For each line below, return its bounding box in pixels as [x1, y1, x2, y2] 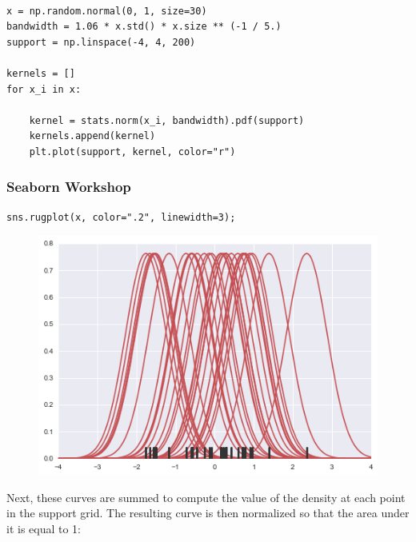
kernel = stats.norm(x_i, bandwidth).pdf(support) [29, 114, 305, 126]
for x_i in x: [6, 83, 82, 95]
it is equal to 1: [6, 520, 82, 536]
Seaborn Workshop [6, 177, 131, 197]
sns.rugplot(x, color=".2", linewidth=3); [6, 211, 236, 223]
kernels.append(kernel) [29, 130, 156, 142]
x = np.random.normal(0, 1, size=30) [6, 5, 207, 17]
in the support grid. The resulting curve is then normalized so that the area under [6, 504, 410, 521]
